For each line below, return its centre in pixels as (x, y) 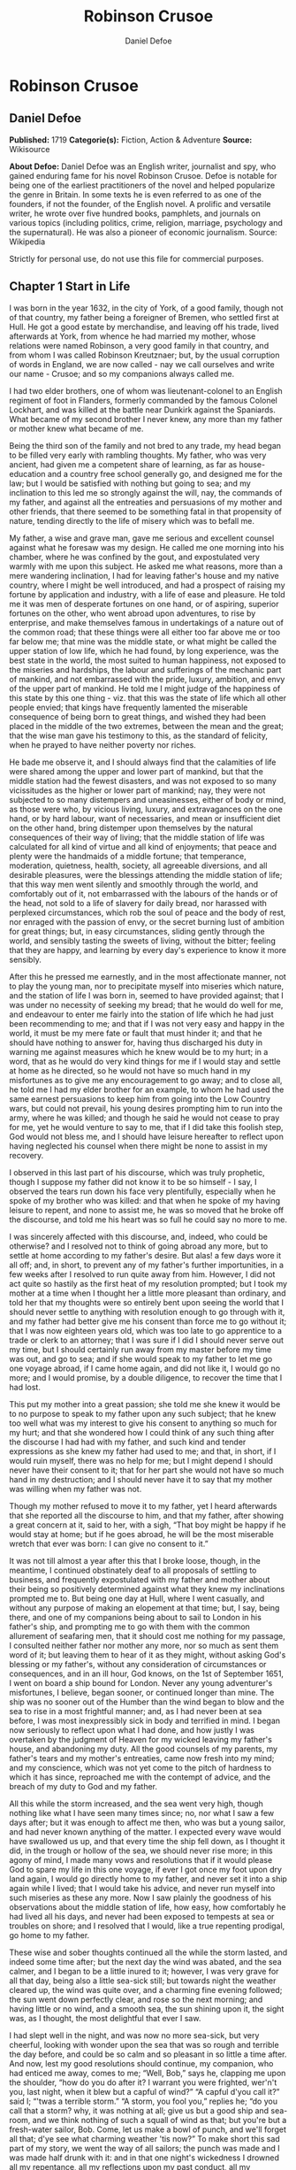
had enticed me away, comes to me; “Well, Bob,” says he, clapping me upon (148, 2073)
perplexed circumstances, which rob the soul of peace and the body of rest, (148, 912)
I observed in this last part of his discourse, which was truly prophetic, (137, 1172)
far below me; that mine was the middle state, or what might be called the (143, 641)
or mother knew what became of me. (76, 428)
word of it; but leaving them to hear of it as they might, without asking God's (148, 1654)
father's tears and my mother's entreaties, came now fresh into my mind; (142, 1758)
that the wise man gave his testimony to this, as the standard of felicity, (138, 735)
